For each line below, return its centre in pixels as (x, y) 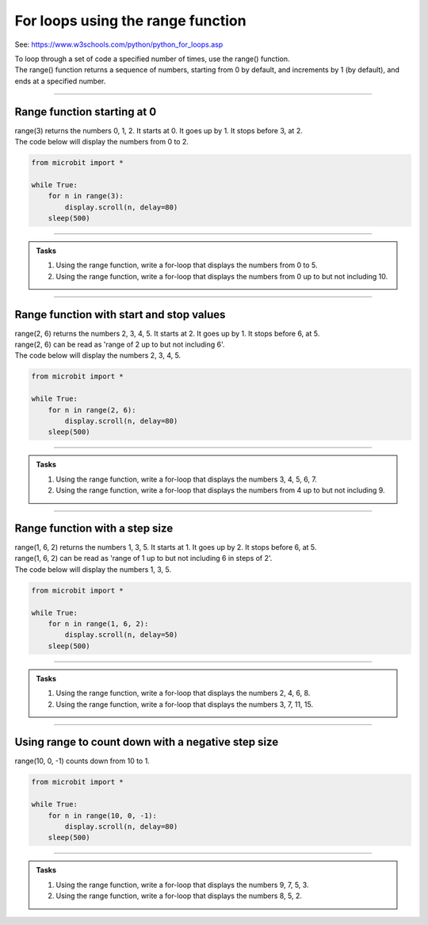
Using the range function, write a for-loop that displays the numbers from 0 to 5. (187, 265)
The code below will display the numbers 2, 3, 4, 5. (98, 355)
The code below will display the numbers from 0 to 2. (102, 142)
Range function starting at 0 (86, 111)
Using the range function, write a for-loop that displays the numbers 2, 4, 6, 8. (183, 693)
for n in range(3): (86, 196)
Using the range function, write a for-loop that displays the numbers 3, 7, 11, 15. (184, 704)
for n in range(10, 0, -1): (103, 816)
